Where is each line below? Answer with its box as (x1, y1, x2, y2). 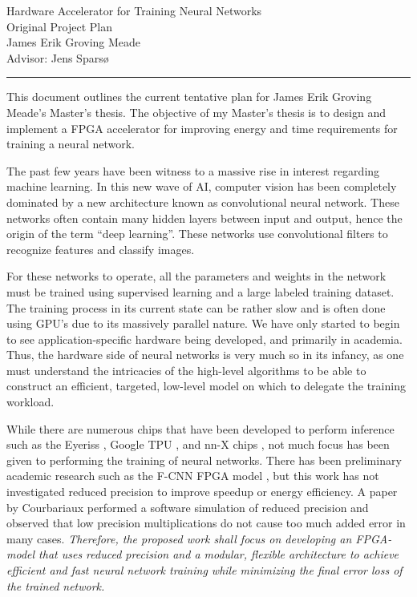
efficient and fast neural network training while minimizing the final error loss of (6, 562, 403, 578)
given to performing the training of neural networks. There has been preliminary (6, 451, 402, 468)
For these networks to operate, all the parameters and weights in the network (6, 268, 387, 284)
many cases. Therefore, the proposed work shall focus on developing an (6, 530, 352, 547)
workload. (6, 393, 55, 410)
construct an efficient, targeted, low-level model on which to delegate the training (6, 377, 406, 394)
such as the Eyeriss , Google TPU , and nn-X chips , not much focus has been (6, 436, 390, 453)
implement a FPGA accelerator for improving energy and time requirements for (6, 119, 398, 136)
